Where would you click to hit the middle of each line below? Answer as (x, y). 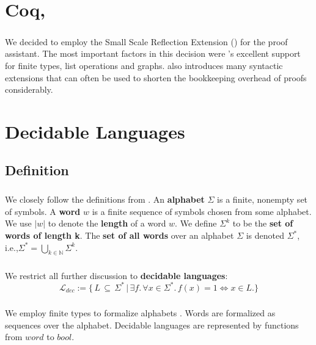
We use (18, 223)
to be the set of (263, 223)
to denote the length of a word (107, 223)
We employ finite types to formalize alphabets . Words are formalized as (140, 313)
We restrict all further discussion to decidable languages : (116, 275)
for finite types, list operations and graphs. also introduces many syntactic (144, 65)
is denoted (265, 235)
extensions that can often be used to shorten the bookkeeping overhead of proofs (156, 77)
